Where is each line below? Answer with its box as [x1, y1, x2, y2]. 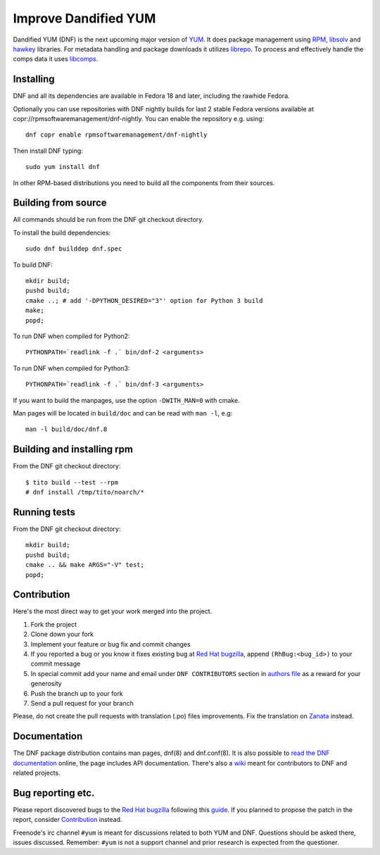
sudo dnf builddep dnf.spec [25, 245, 122, 253]
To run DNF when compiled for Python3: [13, 363, 130, 373]
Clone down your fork [30, 630, 94, 639]
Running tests [13, 506, 76, 518]
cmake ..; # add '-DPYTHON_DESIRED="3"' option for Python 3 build [25, 297, 263, 304]
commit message [30, 659, 81, 668]
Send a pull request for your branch [30, 699, 134, 707]
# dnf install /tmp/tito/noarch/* [25, 488, 144, 497]
